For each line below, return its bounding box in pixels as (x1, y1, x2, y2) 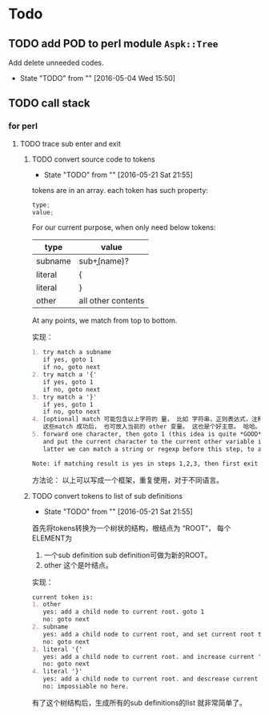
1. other (31, 601, 62, 609)
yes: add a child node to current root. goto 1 (42, 608, 205, 617)
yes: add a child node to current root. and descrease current (42, 675, 259, 683)
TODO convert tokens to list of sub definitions (31, 491, 183, 500)
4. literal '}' (31, 668, 82, 676)
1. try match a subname (31, 348, 112, 356)
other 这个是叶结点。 (43, 560, 114, 569)
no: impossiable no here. (42, 682, 130, 691)
